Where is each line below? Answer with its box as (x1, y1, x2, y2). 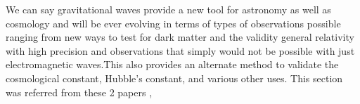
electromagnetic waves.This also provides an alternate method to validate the (6, 57, 339, 72)
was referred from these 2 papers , (6, 84, 153, 99)
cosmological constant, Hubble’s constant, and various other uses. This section (6, 70, 343, 85)
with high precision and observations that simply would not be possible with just (6, 43, 355, 58)
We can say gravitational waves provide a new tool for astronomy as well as (6, 2, 331, 16)
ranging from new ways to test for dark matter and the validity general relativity (6, 30, 354, 44)
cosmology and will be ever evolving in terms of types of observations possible (6, 15, 341, 30)
